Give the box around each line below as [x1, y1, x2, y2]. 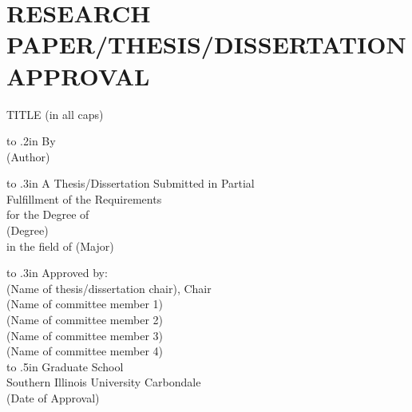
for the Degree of [6, 206, 89, 223]
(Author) [6, 148, 50, 164]
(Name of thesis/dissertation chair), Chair [6, 279, 212, 296]
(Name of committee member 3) [6, 327, 163, 343]
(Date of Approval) [6, 390, 100, 406]
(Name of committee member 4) [6, 343, 163, 359]
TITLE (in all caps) [6, 105, 104, 122]
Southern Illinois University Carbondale [6, 374, 201, 390]
